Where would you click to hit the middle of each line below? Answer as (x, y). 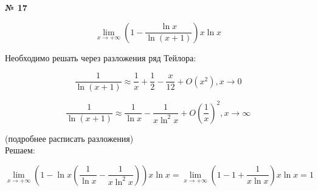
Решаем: (20, 150)
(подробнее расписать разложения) (69, 138)
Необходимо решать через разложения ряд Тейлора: (101, 57)
